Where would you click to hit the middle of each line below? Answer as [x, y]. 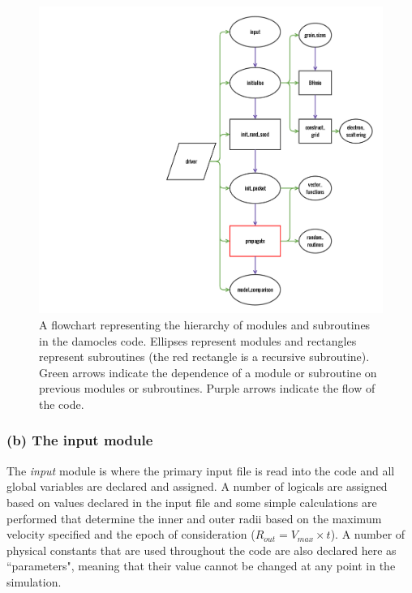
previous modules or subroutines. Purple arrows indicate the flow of [207, 388]
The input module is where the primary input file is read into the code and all [201, 470]
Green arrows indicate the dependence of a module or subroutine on [208, 372]
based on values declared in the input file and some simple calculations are [192, 502]
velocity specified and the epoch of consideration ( [131, 534]
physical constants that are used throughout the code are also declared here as [202, 550]
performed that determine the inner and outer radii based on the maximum [194, 518]
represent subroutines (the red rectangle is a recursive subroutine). [204, 357]
